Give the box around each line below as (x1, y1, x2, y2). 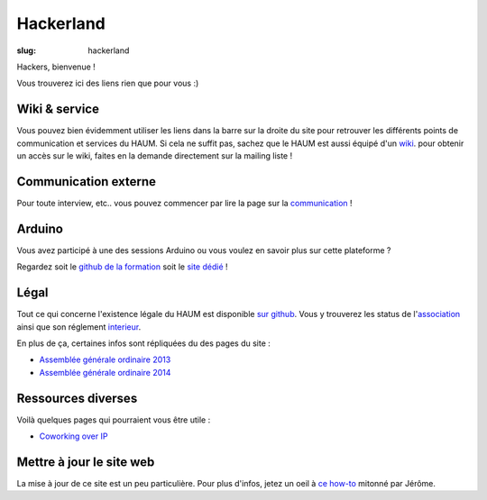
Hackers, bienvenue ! (16, 61, 96, 72)
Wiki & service (16, 102, 99, 117)
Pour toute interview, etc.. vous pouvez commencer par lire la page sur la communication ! (16, 197, 353, 208)
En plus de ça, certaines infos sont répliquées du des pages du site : (16, 338, 271, 349)
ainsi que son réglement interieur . (16, 321, 142, 332)
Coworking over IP (39, 431, 108, 441)
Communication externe (16, 174, 157, 189)
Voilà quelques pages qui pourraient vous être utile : (16, 414, 211, 425)
